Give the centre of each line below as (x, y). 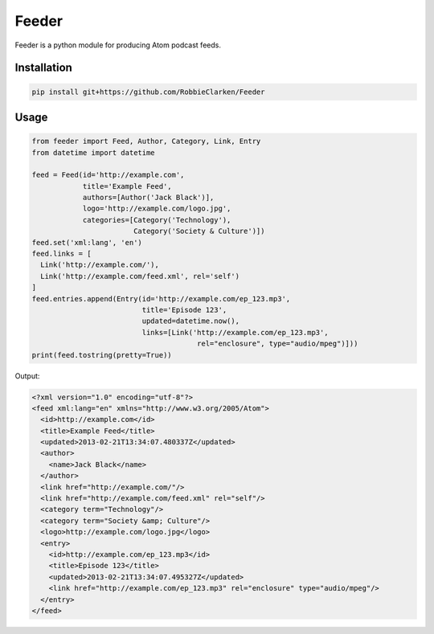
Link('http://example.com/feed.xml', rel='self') (140, 276)
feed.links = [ (61, 254)
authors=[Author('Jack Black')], (148, 198)
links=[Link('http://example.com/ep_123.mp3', (235, 332)
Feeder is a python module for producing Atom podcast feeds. (118, 45)
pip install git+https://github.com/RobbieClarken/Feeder (148, 92)
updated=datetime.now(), (191, 321)
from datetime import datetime (94, 152)
